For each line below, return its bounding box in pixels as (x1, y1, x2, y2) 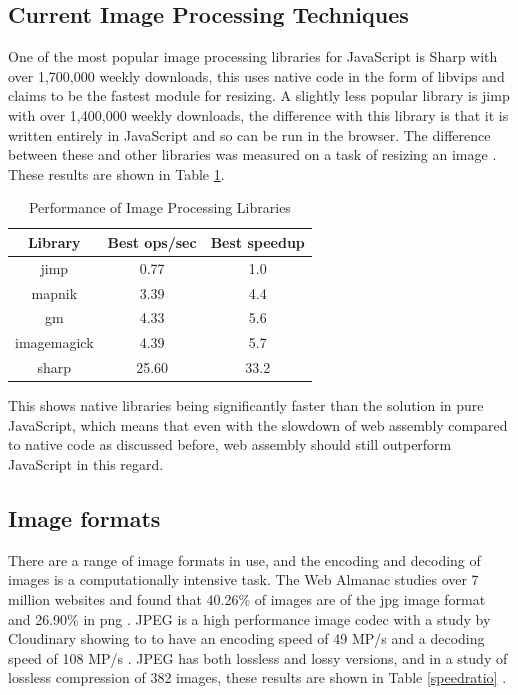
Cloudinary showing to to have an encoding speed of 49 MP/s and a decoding (8, 628, 485, 649)
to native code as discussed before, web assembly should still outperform (8, 434, 452, 455)
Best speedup (210, 231, 305, 252)
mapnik (31, 282, 78, 303)
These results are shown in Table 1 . (8, 163, 225, 184)
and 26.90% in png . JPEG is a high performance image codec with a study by (8, 608, 491, 629)
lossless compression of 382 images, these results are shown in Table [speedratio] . (8, 667, 507, 688)
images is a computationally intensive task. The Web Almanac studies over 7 (8, 569, 479, 590)
